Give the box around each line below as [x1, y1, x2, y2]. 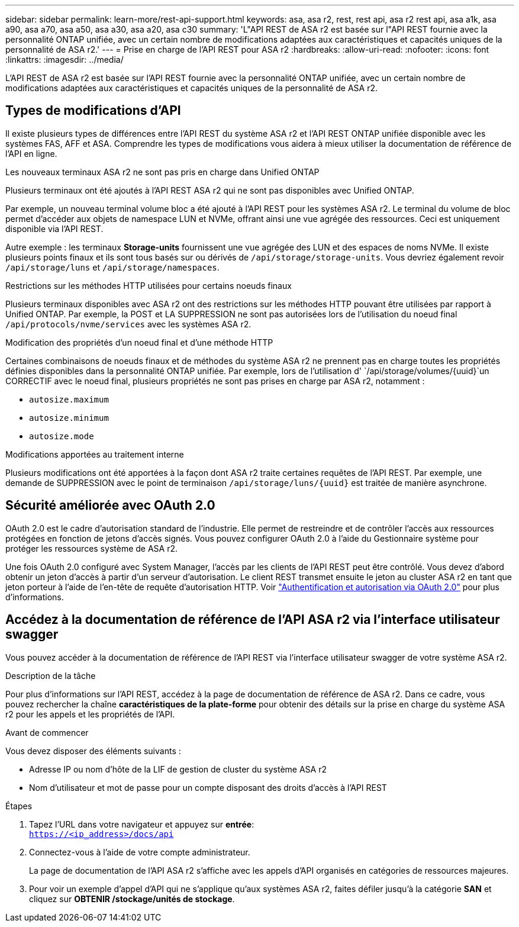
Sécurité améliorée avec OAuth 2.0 [5, 498, 215, 513]
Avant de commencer [5, 727, 89, 738]
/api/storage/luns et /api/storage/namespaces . [5, 262, 220, 272]
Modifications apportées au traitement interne [5, 449, 184, 459]
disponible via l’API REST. [5, 223, 104, 234]
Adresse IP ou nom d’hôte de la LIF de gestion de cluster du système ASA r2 [29, 764, 327, 774]
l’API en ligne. [5, 148, 57, 159]
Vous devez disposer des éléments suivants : [5, 745, 181, 756]
